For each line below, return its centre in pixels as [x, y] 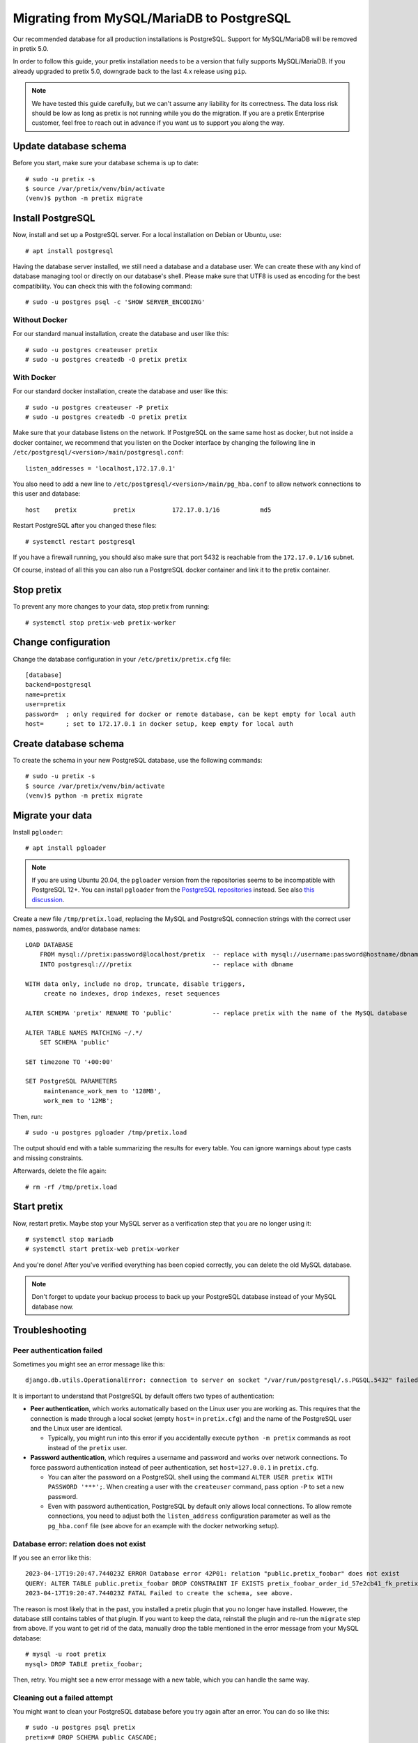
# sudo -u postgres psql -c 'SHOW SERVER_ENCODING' [115, 302]
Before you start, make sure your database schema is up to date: [106, 163]
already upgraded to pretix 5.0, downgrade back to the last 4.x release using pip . [130, 71]
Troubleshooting [50, 1330]
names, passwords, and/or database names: [77, 929]
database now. [53, 1307]
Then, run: [28, 1116]
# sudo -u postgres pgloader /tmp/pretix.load [106, 1133]
